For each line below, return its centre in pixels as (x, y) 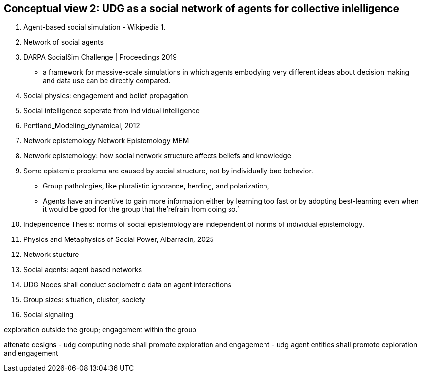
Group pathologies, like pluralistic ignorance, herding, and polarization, (156, 186)
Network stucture (51, 255)
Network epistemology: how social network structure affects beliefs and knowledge (157, 156)
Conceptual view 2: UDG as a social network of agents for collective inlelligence (202, 9)
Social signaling (49, 315)
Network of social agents (63, 42)
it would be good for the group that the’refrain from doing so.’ (141, 209)
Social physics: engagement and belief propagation (106, 96)
